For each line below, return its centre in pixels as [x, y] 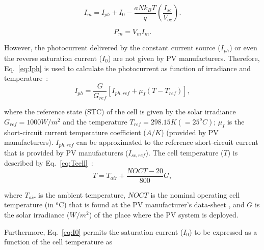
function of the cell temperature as [58, 242]
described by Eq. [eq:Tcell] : [49, 163]
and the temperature [95, 121]
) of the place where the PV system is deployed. [164, 214]
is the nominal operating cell [195, 194]
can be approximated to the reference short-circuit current [167, 142]
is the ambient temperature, [82, 194]
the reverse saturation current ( [53, 58]
